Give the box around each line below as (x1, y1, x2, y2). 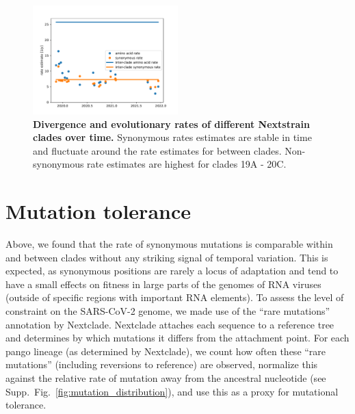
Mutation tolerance (5, 197, 191, 225)
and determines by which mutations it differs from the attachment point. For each (5, 331, 350, 345)
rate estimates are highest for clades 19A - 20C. (87, 157, 287, 171)
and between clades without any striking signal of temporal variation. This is (5, 250, 328, 264)
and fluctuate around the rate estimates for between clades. (33, 143, 282, 157)
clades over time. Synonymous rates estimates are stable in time (33, 130, 312, 144)
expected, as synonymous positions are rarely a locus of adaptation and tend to (5, 263, 339, 278)
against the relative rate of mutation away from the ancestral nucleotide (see (5, 371, 326, 385)
